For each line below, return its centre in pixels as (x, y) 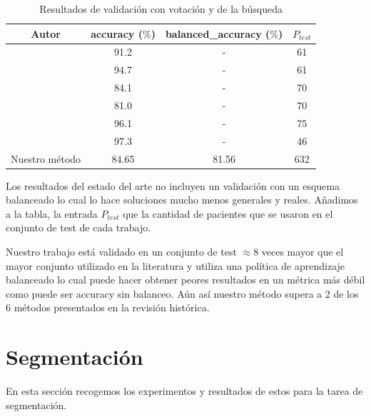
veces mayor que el (303, 251)
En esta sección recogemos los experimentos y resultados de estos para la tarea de (184, 391)
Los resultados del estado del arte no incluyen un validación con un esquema (173, 185)
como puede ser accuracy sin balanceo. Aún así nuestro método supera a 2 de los (182, 293)
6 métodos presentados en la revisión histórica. (108, 307)
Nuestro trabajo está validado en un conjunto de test (121, 251)
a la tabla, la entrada (52, 213)
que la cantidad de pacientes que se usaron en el (228, 213)
